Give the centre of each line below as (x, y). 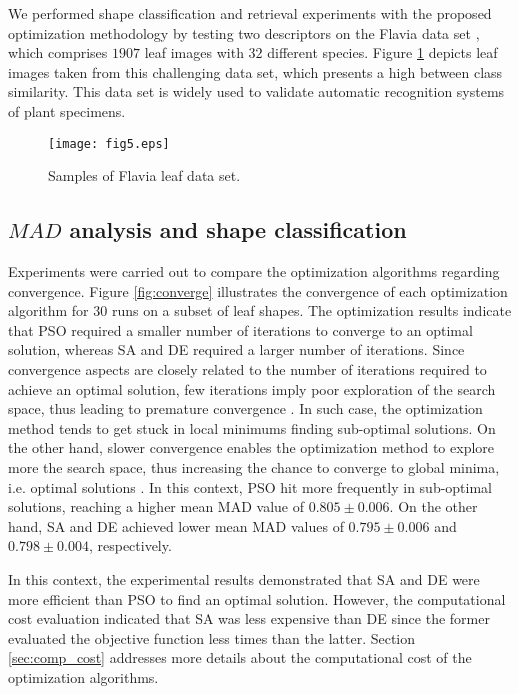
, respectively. (130, 545)
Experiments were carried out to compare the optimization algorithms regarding (254, 271)
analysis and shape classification (238, 229)
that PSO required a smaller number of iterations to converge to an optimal (240, 329)
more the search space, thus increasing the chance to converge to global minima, (254, 466)
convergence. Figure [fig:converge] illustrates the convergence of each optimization (258, 290)
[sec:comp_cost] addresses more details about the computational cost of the (240, 657)
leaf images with (194, 52)
